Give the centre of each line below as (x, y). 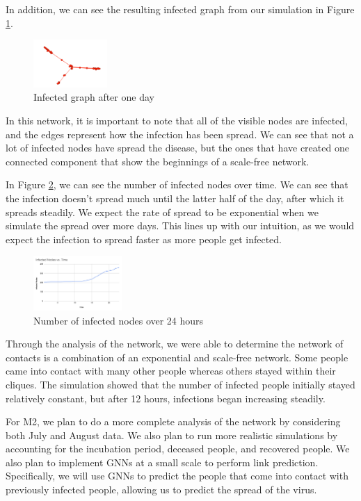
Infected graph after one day (94, 97)
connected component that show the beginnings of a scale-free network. (158, 161)
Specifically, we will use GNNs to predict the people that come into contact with (177, 476)
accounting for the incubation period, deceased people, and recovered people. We (178, 449)
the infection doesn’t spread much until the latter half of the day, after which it (175, 198)
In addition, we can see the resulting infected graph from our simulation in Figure (180, 9)
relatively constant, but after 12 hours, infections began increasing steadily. (166, 398)
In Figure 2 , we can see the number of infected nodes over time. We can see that (177, 184)
